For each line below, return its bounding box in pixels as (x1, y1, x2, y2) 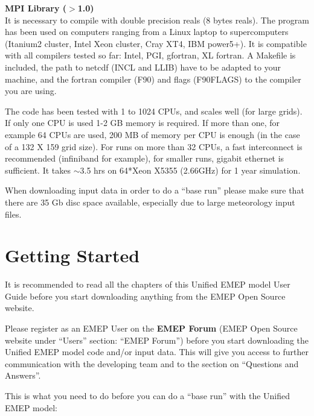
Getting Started (5, 243, 140, 268)
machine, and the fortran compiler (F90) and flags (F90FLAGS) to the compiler (5, 72, 301, 85)
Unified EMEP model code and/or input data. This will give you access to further (5, 345, 309, 358)
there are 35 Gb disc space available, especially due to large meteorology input (5, 195, 295, 208)
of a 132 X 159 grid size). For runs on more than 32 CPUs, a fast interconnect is (5, 140, 303, 153)
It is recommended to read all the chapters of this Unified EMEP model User (5, 278, 290, 291)
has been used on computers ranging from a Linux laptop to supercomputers (5, 25, 289, 38)
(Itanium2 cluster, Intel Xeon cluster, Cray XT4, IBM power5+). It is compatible (5, 37, 307, 49)
